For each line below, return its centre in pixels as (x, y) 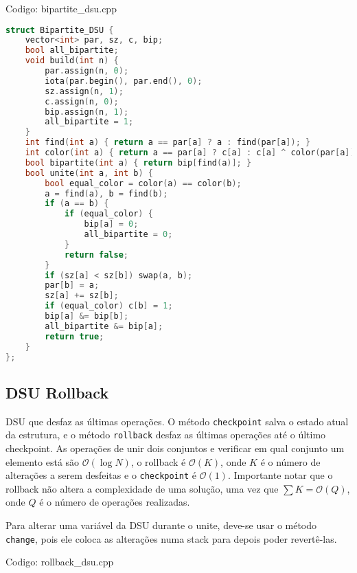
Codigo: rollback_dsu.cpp (60, 562)
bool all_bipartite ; (72, 50)
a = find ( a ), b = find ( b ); (106, 193)
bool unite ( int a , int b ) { (89, 173)
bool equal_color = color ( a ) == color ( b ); (143, 183)
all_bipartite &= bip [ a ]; (104, 326)
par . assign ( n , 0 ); (87, 71)
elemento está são (43, 461)
